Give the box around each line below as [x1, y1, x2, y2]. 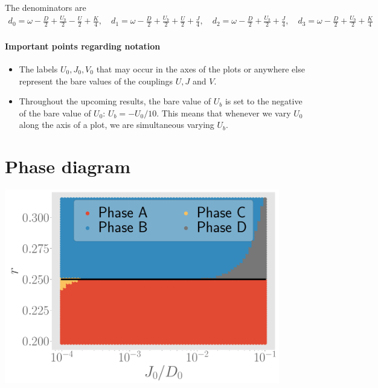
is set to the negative [225, 95, 303, 107]
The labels [19, 62, 58, 75]
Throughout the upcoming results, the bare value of [19, 95, 211, 107]
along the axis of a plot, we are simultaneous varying [19, 118, 214, 131]
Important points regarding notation [5, 39, 161, 52]
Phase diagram [5, 154, 131, 179]
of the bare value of [19, 106, 91, 119]
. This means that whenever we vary [156, 106, 291, 119]
